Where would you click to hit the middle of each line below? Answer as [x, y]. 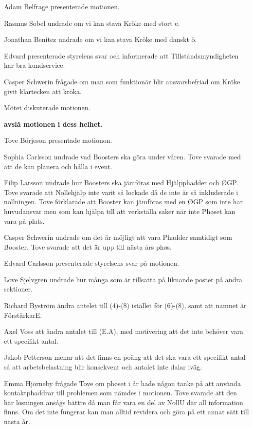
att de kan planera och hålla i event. [58, 166]
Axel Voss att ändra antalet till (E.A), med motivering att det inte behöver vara [124, 331]
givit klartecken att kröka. [43, 91]
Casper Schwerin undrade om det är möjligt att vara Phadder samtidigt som [118, 237]
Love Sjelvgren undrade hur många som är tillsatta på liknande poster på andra [123, 279]
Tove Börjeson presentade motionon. [58, 140]
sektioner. [18, 289]
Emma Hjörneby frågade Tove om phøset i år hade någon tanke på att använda [122, 383]
